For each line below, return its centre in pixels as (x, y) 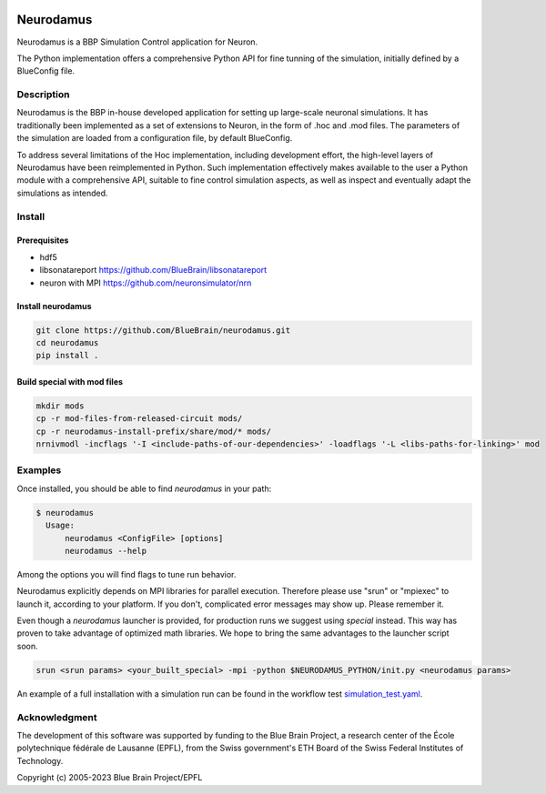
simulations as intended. (62, 193)
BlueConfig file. (46, 71)
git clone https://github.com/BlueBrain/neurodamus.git (163, 330)
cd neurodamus (67, 342)
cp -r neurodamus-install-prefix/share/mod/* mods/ (154, 431)
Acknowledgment (57, 717)
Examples (39, 470)
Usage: (61, 526)
